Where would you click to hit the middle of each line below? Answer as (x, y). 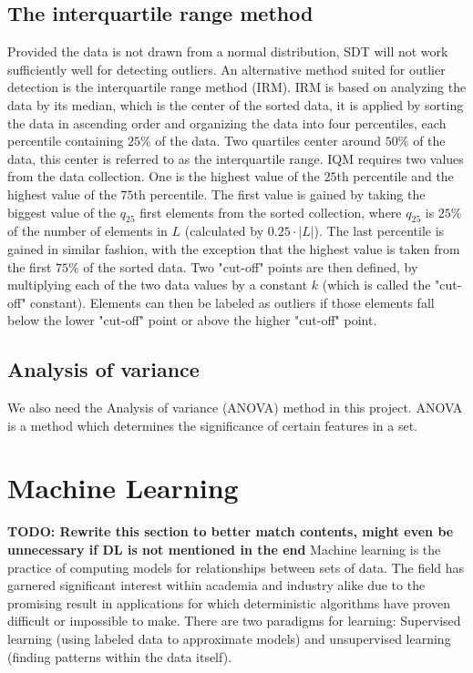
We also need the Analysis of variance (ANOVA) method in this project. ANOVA (235, 408)
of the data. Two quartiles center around (268, 141)
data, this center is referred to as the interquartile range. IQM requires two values (236, 158)
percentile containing (66, 141)
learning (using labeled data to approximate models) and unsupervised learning (229, 638)
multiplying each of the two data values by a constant (158, 285)
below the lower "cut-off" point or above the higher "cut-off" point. (192, 320)
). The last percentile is (379, 231)
